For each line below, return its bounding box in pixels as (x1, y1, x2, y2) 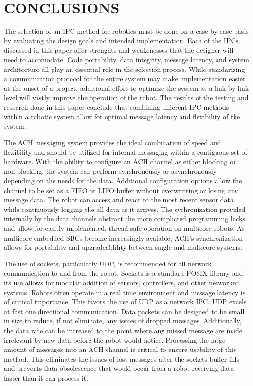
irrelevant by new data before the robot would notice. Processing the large (4, 334, 226, 345)
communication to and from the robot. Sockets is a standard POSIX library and (4, 268, 243, 278)
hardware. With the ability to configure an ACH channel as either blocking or (4, 156, 236, 166)
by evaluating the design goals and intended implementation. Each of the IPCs (4, 35, 239, 45)
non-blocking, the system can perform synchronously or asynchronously (4, 166, 217, 176)
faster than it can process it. (4, 372, 88, 383)
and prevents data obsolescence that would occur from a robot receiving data (4, 363, 234, 373)
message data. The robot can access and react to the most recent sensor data (4, 194, 234, 205)
